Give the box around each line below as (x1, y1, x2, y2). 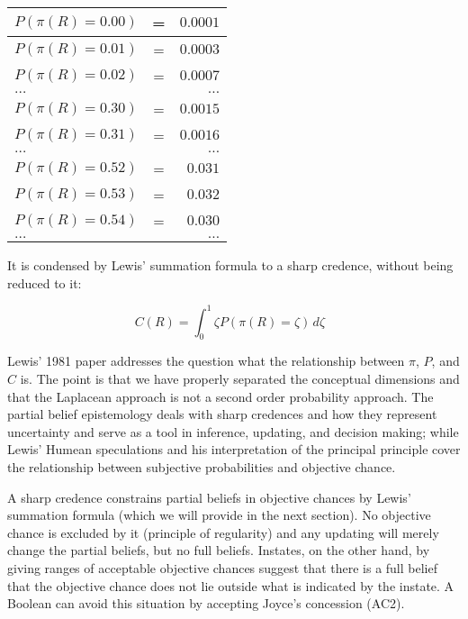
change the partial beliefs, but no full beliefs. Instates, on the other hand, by (7, 541, 430, 560)
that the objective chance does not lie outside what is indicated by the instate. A (7, 576, 454, 595)
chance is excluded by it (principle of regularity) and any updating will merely (7, 523, 439, 542)
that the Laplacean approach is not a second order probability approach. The (7, 387, 434, 405)
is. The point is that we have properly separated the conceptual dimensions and (20, 369, 460, 388)
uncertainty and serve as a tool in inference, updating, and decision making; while (7, 422, 459, 441)
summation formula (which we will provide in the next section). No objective (7, 505, 431, 524)
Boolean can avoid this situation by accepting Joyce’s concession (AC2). (7, 594, 405, 613)
